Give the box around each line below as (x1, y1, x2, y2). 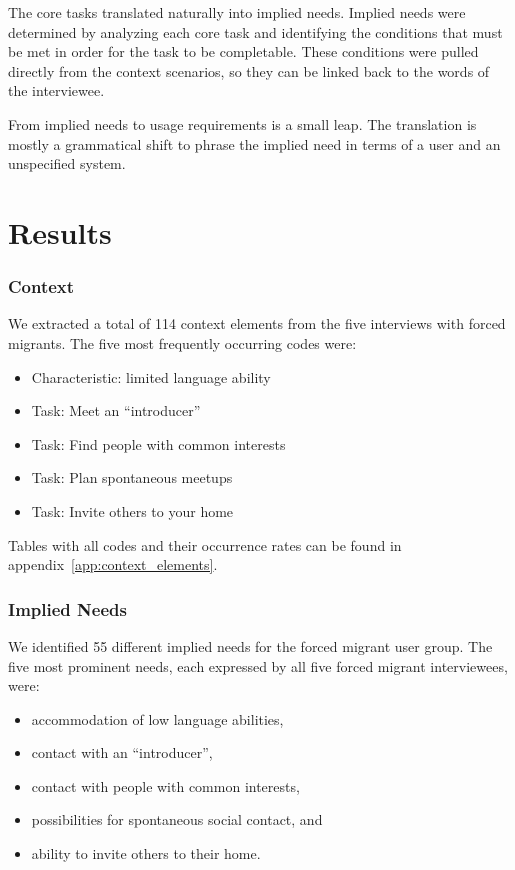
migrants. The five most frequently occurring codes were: (8, 332, 357, 353)
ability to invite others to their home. (31, 843, 261, 864)
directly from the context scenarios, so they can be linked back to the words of (8, 60, 490, 81)
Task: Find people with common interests (31, 433, 286, 454)
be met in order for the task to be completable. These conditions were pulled (8, 41, 479, 62)
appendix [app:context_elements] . (8, 554, 218, 575)
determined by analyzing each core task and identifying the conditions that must (8, 21, 503, 42)
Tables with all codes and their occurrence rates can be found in (8, 534, 402, 555)
